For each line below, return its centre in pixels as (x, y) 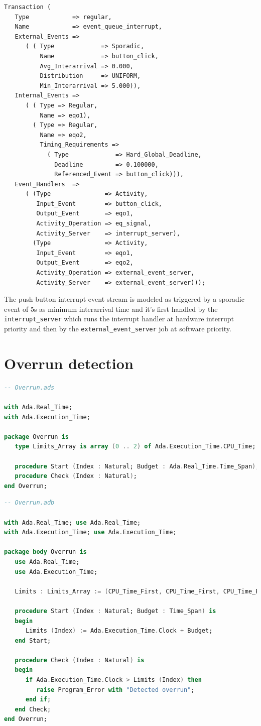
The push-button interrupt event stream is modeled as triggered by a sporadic (124, 299)
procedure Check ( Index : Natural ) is (80, 660)
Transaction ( (28, 7)
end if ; (38, 700)
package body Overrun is (45, 552)
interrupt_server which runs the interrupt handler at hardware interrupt (119, 319)
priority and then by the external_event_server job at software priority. (118, 329)
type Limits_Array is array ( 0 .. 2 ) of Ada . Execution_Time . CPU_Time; (135, 447)
